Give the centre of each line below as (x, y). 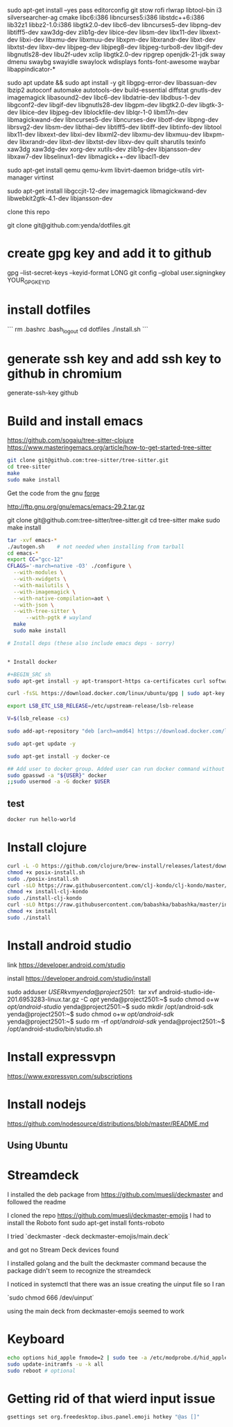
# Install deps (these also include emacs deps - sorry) (91, 643)
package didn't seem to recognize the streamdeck (79, 1270)
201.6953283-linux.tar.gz (43, 999)
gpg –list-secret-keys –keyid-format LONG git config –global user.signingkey (116, 272)
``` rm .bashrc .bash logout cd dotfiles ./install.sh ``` (78, 330)
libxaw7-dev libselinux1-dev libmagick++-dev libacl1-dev (88, 157)
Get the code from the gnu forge (53, 493)
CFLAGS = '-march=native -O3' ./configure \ (69, 566)
